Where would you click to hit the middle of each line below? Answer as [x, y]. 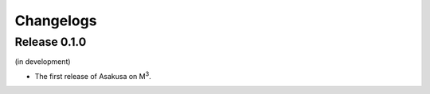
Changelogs [56, 21]
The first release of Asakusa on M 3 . [93, 75]
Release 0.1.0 [51, 42]
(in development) [43, 62]
